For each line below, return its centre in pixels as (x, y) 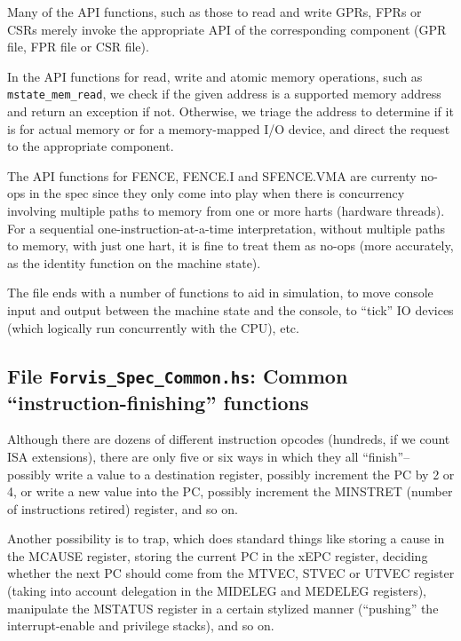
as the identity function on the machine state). (134, 262)
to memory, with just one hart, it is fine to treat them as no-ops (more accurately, (230, 245)
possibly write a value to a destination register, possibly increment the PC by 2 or (231, 474)
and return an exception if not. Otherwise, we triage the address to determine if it (230, 111)
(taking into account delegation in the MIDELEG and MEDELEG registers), (217, 591)
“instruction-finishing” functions (158, 402)
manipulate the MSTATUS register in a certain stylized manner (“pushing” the (223, 608)
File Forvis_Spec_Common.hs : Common (178, 375)
